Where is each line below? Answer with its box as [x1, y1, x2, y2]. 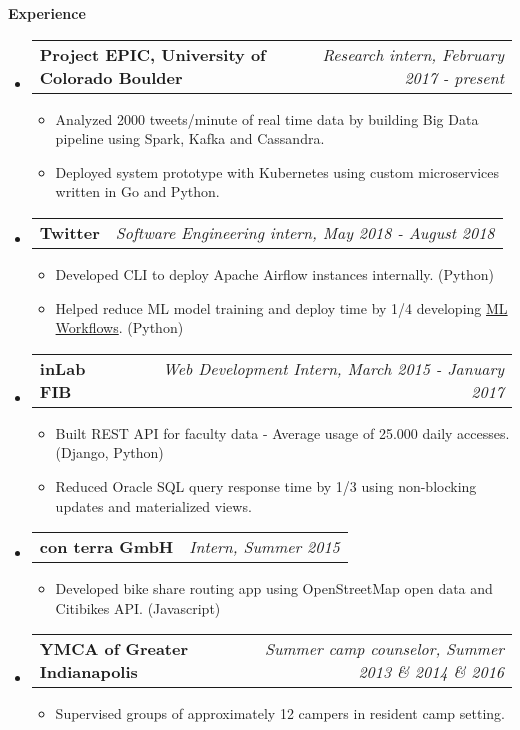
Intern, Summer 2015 [189, 535, 340, 559]
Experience [8, 3, 86, 23]
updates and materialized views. [55, 495, 252, 516]
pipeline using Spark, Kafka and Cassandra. [55, 128, 325, 149]
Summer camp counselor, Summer [264, 637, 504, 661]
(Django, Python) [55, 442, 164, 463]
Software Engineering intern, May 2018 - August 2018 [115, 220, 495, 244]
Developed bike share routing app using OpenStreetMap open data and [55, 578, 493, 599]
